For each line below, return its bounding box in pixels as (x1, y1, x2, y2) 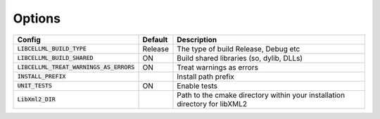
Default (142, 35, 168, 44)
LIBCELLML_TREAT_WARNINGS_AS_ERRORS (17, 63, 135, 71)
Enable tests (177, 81, 218, 91)
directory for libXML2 (177, 99, 248, 108)
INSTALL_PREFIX (17, 73, 66, 80)
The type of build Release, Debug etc (177, 44, 300, 54)
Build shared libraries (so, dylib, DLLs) (177, 53, 303, 63)
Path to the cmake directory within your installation (177, 90, 345, 100)
